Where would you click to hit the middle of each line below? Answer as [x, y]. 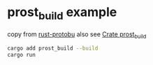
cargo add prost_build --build [53, 49]
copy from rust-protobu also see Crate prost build [77, 35]
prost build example [62, 13]
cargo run [22, 55]
